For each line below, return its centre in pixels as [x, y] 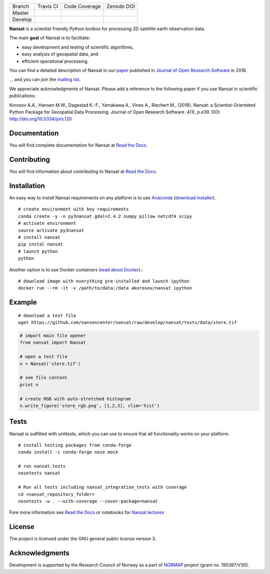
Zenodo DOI [121, 6]
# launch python [38, 251]
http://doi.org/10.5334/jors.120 [40, 119]
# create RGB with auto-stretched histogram [75, 399]
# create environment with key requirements [74, 209]
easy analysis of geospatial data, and [60, 54]
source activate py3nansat [51, 230]
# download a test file [47, 315]
